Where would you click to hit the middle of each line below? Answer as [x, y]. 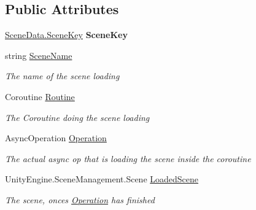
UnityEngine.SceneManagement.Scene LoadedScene [102, 179]
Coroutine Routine [40, 96]
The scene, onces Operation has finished [80, 199]
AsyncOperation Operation [56, 138]
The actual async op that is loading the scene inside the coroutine [128, 158]
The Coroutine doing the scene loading [77, 117]
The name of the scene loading [62, 76]
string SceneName [39, 55]
